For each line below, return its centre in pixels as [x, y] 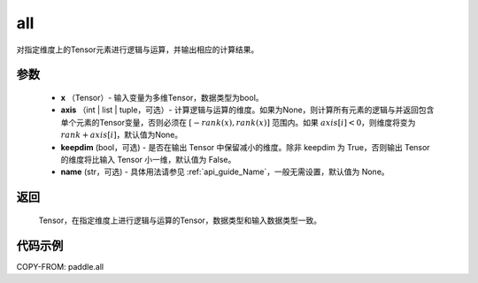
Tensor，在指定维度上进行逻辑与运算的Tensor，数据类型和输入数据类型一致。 [180, 220]
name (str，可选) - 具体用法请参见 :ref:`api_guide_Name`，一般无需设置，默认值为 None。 [225, 172]
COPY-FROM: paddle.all [60, 266]
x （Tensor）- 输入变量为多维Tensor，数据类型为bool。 [162, 97]
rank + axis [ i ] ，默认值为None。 [122, 135]
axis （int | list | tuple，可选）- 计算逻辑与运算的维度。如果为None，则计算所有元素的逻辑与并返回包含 [247, 110]
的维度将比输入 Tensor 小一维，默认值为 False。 [148, 159]
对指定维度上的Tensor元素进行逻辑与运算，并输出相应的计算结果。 [138, 50]
